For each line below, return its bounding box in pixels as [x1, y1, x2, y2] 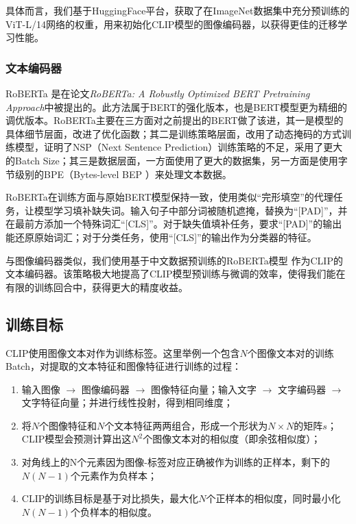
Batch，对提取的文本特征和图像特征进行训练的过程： [5, 359, 241, 373]
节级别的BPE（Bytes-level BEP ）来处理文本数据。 [5, 166, 232, 181]
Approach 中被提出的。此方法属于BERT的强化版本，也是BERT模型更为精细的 [5, 99, 347, 114]
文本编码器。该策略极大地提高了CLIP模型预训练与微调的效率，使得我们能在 [5, 266, 346, 281]
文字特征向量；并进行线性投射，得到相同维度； [21, 395, 233, 410]
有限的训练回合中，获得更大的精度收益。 [5, 279, 188, 294]
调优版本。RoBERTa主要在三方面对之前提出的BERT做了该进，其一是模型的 [5, 113, 344, 127]
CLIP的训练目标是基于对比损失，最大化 [21, 491, 199, 506]
